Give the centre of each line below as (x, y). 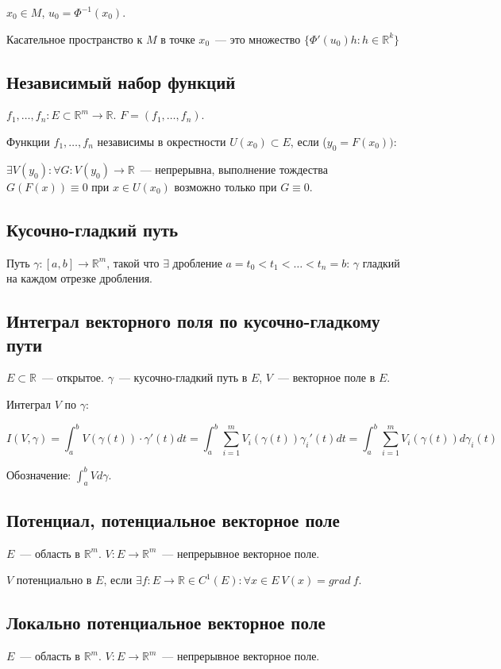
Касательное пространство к (75, 38)
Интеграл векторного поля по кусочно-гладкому (193, 321)
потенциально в (54, 580)
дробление (197, 262)
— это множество (258, 38)
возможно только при (225, 186)
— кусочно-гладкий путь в (183, 377)
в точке (178, 38)
